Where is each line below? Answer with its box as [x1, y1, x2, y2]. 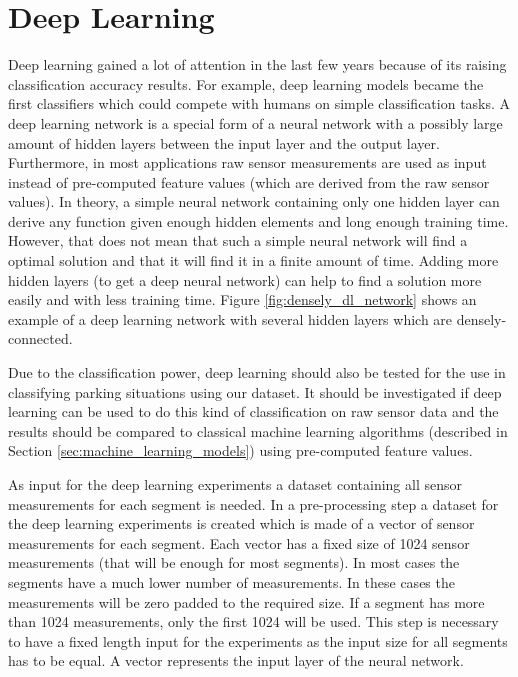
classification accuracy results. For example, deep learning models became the [8, 73, 484, 94]
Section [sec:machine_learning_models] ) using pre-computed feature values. [8, 440, 473, 461]
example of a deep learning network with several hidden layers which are [8, 308, 453, 329]
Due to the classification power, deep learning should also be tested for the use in [8, 362, 506, 383]
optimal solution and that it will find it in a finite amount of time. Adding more [8, 250, 499, 271]
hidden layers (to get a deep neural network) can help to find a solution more [8, 269, 482, 290]
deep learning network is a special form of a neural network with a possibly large [8, 112, 503, 133]
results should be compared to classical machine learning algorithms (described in [8, 420, 508, 441]
